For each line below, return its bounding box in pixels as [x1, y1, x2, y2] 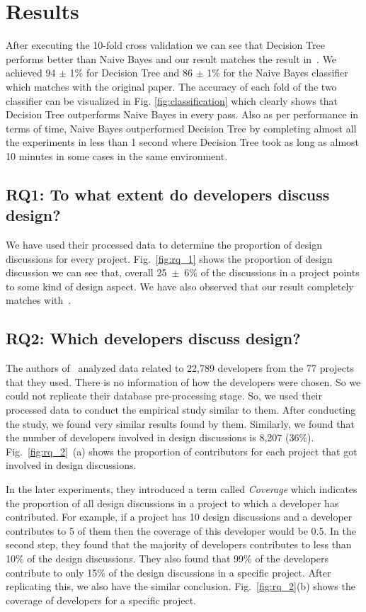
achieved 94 [6, 65, 56, 80]
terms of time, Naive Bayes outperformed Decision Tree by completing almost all [6, 120, 357, 135]
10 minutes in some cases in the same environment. [6, 148, 228, 163]
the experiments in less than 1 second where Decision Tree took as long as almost [6, 135, 360, 149]
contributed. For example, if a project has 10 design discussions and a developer [6, 509, 353, 524]
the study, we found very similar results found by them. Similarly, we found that [6, 416, 355, 431]
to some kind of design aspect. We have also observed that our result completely [6, 278, 354, 293]
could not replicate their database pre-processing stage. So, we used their [6, 388, 323, 403]
